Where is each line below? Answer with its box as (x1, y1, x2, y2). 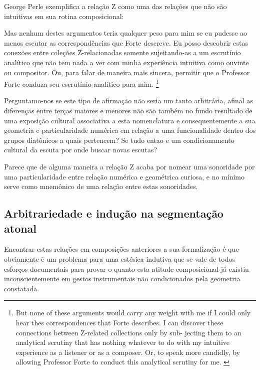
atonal (4, 220, 37, 236)
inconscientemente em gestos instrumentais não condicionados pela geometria (4, 273, 240, 284)
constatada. (4, 283, 39, 293)
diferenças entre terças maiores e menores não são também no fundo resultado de (4, 105, 252, 115)
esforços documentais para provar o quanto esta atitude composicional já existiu (4, 263, 249, 274)
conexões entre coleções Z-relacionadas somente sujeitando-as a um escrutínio (4, 47, 241, 58)
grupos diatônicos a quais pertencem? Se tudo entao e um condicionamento (4, 134, 234, 145)
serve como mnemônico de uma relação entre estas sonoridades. (4, 181, 198, 192)
